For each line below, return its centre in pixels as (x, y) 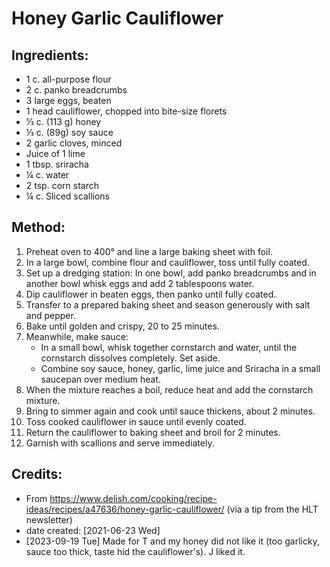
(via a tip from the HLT (272, 509)
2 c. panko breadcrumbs (76, 90)
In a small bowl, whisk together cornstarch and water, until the (169, 347)
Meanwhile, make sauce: (77, 336)
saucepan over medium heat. (101, 379)
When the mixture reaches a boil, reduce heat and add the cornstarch (169, 389)
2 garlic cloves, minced (74, 143)
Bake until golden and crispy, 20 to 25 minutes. (122, 326)
